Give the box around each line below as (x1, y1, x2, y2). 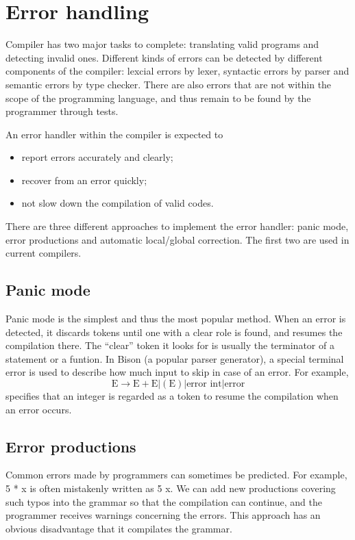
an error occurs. (5, 402, 72, 416)
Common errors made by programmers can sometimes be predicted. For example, (5, 467, 347, 482)
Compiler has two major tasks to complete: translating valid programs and (5, 37, 319, 51)
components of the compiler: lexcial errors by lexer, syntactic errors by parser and (5, 64, 350, 78)
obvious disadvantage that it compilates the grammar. (5, 521, 232, 535)
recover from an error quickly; (21, 172, 147, 187)
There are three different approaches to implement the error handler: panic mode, (5, 219, 349, 233)
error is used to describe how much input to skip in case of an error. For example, (5, 365, 349, 379)
